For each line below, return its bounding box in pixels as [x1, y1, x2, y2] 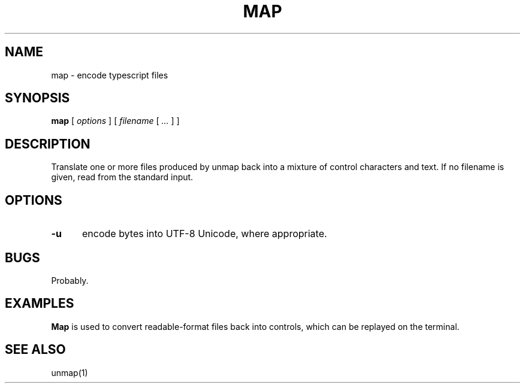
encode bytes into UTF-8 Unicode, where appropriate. [82, 228, 327, 240]
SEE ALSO [5, 342, 66, 357]
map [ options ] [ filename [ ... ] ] [51, 116, 180, 126]
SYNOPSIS [5, 90, 70, 106]
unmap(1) [51, 367, 88, 378]
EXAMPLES [5, 296, 74, 311]
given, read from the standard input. [51, 172, 194, 183]
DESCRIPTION [5, 136, 90, 151]
